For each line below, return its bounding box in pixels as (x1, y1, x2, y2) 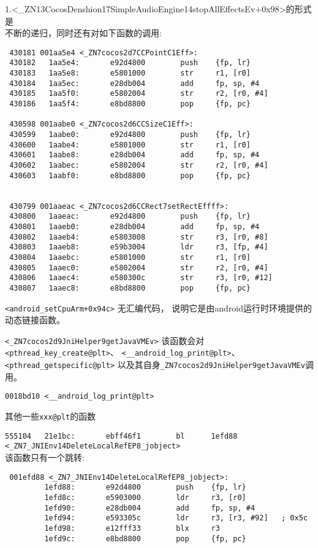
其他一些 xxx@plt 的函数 (5, 410, 96, 422)
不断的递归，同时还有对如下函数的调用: (5, 26, 162, 39)
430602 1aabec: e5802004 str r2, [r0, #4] (9, 161, 268, 170)
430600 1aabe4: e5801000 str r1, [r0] (9, 140, 251, 149)
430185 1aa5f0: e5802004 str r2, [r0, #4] (9, 89, 268, 98)
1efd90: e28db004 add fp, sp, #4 (44, 503, 256, 512)
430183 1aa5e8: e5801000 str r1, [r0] (9, 69, 251, 78)
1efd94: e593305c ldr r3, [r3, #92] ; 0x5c (44, 514, 308, 523)
